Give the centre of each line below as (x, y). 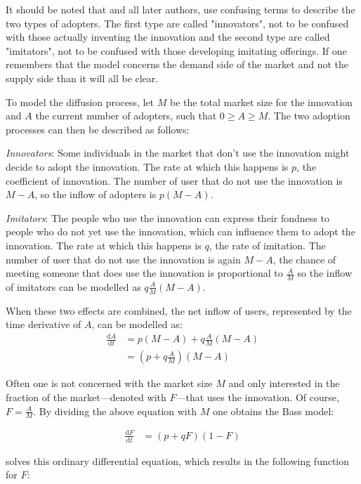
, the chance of (304, 259)
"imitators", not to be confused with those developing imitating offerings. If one (176, 50)
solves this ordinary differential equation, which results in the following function (178, 460)
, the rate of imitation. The (267, 245)
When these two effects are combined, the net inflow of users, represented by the (179, 310)
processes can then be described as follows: (98, 129)
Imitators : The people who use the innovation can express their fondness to (168, 217)
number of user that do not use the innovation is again (123, 259)
